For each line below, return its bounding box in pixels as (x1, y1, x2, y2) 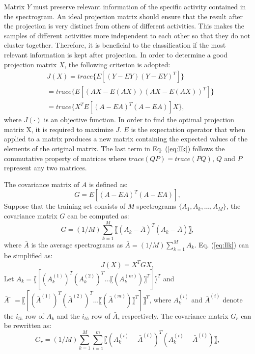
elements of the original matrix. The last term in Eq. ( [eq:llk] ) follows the (4, 143, 225, 154)
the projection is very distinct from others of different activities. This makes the (4, 21, 245, 31)
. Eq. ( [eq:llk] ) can (194, 239, 249, 249)
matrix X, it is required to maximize (4, 124, 113, 134)
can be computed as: (67, 211, 129, 220)
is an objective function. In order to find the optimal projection (44, 114, 234, 125)
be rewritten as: (4, 320, 52, 330)
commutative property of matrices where (4, 153, 126, 163)
